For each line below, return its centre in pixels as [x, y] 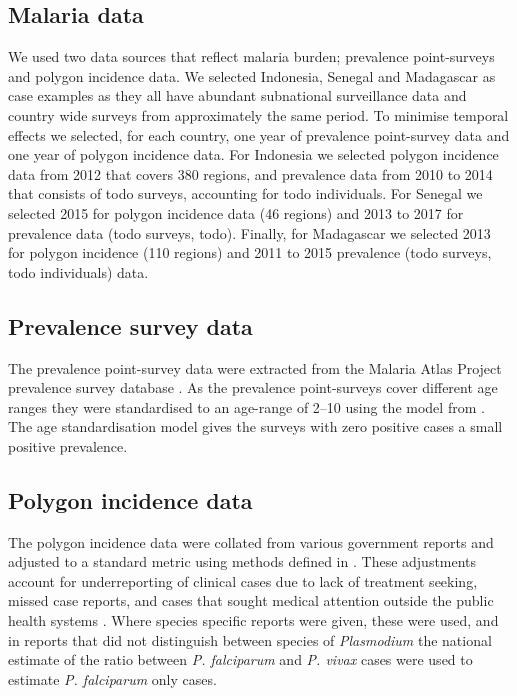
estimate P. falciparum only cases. [112, 678]
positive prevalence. [68, 445]
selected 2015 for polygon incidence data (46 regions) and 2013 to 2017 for [236, 212]
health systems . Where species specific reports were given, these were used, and [253, 620]
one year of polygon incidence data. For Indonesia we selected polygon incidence [253, 154]
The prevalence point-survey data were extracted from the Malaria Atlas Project [255, 367]
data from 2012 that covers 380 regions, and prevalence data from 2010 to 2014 [250, 173]
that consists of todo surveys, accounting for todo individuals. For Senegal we [245, 193]
